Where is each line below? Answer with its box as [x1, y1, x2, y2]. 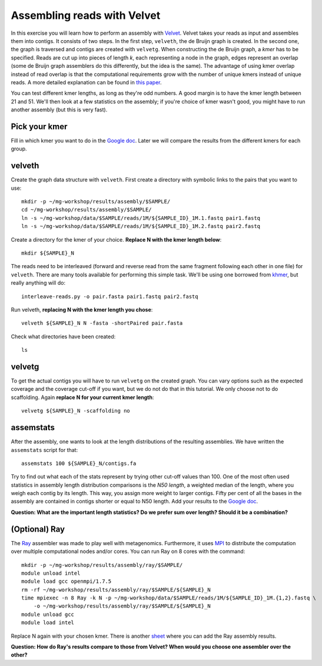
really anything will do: [11, 279, 66, 286]
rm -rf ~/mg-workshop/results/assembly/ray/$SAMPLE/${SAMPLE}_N [21, 586, 211, 593]
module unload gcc [21, 611, 75, 618]
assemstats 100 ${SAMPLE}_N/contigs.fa [21, 460, 137, 467]
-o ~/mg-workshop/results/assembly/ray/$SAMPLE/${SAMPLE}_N [33, 603, 211, 609]
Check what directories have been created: [11, 333, 116, 340]
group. [11, 145, 27, 153]
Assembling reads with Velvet [11, 9, 161, 22]
